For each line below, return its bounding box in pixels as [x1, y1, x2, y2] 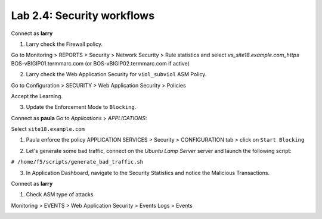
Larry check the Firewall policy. [26, 40, 103, 48]
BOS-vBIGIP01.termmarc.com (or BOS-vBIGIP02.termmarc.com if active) [11, 60, 190, 67]
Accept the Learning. [11, 92, 63, 99]
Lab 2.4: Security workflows [11, 9, 155, 22]
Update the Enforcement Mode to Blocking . [26, 104, 137, 111]
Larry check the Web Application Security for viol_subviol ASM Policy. [26, 71, 207, 78]
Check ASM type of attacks [26, 191, 94, 198]
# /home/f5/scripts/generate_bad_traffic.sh [11, 158, 144, 165]
